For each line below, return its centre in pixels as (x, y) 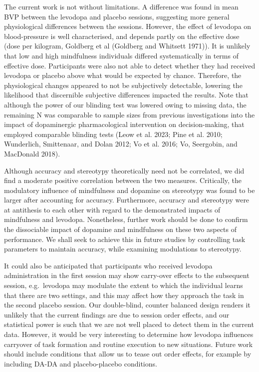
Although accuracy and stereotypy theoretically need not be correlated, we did (124, 170)
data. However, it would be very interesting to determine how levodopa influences (129, 334)
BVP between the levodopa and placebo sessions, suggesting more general (117, 16)
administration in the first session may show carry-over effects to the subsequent (127, 275)
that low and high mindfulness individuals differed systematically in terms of (121, 55)
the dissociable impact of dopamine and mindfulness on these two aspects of (121, 229)
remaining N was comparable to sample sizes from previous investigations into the (129, 114)
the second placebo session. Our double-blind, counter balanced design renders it (127, 305)
